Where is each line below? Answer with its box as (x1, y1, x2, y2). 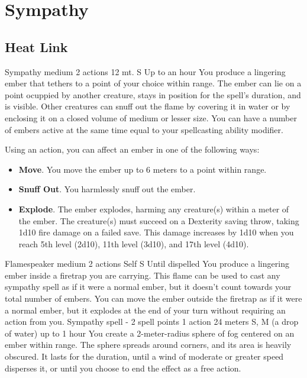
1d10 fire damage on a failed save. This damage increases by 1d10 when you (18, 226, 294, 238)
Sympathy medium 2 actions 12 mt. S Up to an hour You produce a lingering (5, 65, 286, 77)
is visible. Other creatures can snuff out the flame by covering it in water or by (5, 100, 290, 112)
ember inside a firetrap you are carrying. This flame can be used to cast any (5, 269, 280, 281)
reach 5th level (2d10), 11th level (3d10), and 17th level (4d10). (18, 237, 249, 250)
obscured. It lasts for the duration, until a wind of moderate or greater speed (5, 350, 284, 363)
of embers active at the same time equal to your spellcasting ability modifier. (5, 123, 283, 135)
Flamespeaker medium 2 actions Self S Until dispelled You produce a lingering (5, 257, 289, 270)
